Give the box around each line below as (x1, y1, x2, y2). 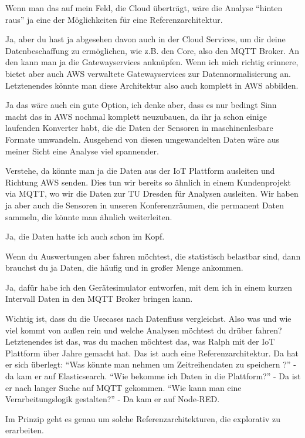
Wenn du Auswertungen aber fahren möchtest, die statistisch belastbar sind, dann (5, 250, 301, 262)
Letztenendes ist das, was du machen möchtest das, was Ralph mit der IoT (5, 335, 275, 348)
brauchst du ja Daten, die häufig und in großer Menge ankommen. (5, 261, 243, 274)
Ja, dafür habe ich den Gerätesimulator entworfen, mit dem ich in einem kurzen (5, 281, 293, 293)
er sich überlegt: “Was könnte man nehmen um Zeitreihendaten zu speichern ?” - (5, 358, 296, 370)
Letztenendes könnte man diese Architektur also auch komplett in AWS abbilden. (5, 79, 299, 91)
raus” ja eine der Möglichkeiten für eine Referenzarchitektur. (5, 13, 223, 25)
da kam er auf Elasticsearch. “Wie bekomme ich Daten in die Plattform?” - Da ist (5, 370, 301, 382)
